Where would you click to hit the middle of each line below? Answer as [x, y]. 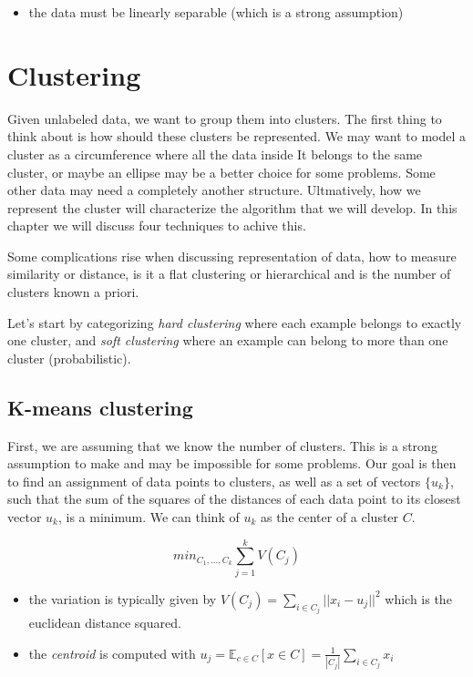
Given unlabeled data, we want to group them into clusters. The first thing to [225, 118]
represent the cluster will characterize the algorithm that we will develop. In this [232, 207]
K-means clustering [100, 407]
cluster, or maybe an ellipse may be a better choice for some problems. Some [221, 172]
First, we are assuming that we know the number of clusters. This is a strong [222, 445]
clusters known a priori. [73, 292]
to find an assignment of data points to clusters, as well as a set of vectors [214, 481]
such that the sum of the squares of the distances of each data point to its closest [234, 499]
